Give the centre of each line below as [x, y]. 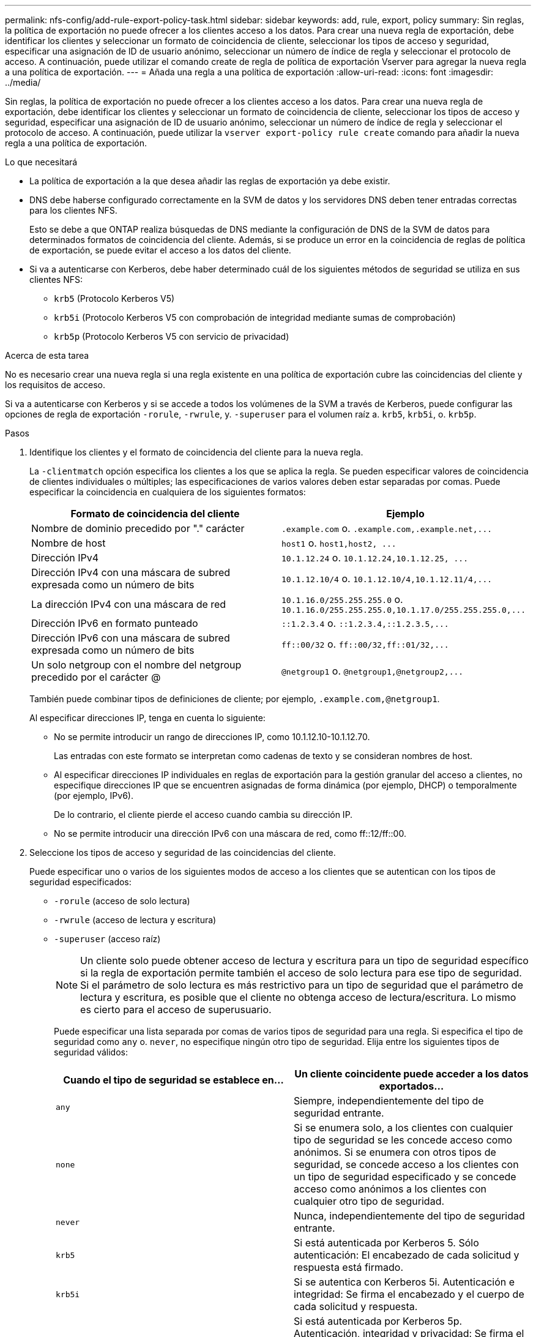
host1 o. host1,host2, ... [339, 543]
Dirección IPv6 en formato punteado [115, 623]
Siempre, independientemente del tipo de [389, 1101]
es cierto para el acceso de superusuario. [176, 1009]
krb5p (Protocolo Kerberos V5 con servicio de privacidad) [172, 336]
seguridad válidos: [91, 1052]
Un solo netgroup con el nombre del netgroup [136, 665]
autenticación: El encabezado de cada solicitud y [407, 1255]
